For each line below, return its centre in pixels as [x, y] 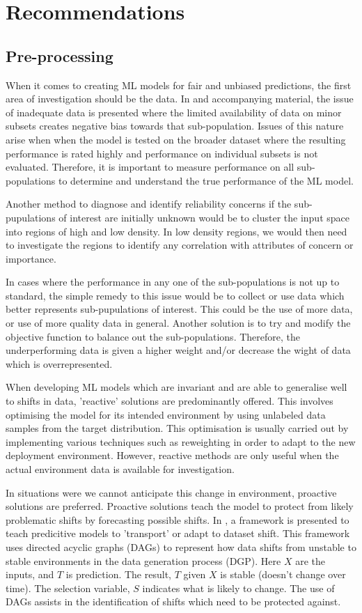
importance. [31, 258]
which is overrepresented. [59, 363]
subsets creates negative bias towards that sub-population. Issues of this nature [175, 126]
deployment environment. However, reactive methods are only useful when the [172, 455]
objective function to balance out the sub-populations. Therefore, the [153, 336]
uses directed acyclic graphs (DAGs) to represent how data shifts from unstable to [181, 546]
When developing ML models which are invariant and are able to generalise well [176, 387]
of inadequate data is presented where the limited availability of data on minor [174, 112]
